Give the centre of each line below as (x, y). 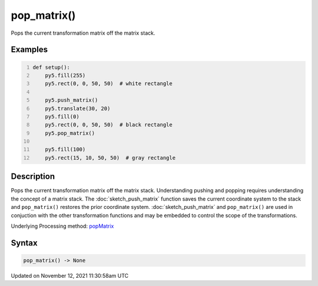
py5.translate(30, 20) (78, 108)
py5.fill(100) (65, 149)
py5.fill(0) (62, 117)
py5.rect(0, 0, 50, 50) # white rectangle (109, 84)
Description (33, 177)
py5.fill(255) (65, 75)
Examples (29, 50)
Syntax (24, 243)
